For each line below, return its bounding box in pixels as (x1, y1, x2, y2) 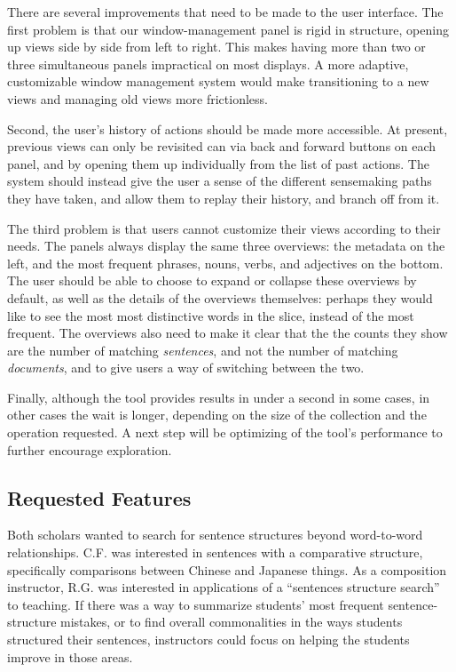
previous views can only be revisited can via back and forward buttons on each (7, 137, 436, 156)
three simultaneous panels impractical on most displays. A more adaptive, (7, 54, 409, 73)
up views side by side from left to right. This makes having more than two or (7, 37, 426, 56)
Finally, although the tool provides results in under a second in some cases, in (7, 388, 430, 406)
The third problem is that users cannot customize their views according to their (7, 219, 441, 237)
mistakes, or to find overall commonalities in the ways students (60, 612, 403, 631)
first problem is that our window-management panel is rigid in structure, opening (7, 20, 449, 38)
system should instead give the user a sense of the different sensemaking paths (7, 172, 432, 190)
